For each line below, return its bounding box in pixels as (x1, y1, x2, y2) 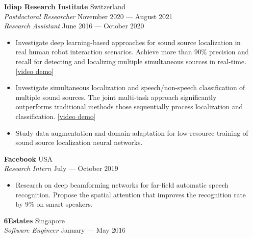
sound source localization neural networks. (15, 137, 143, 147)
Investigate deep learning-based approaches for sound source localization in (15, 37, 241, 47)
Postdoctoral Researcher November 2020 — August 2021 (4, 11, 173, 21)
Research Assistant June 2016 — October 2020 (4, 21, 144, 31)
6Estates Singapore (4, 215, 65, 225)
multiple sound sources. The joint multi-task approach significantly (15, 92, 217, 102)
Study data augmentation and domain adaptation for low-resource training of (15, 127, 249, 138)
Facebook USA (4, 153, 53, 164)
